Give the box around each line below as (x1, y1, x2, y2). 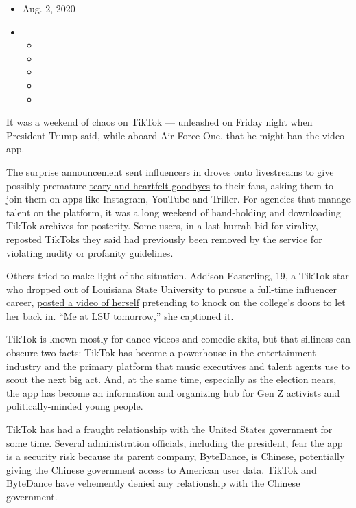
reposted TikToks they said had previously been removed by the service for (6, 231, 322, 246)
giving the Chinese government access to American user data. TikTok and (6, 462, 317, 476)
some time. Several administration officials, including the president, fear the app (6, 435, 343, 450)
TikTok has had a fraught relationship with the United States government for (6, 422, 333, 437)
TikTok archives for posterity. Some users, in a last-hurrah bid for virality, (6, 218, 318, 233)
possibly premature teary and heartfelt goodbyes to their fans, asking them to (6, 178, 333, 192)
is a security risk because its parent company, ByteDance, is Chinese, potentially (6, 449, 345, 463)
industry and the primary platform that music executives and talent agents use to (6, 358, 351, 373)
